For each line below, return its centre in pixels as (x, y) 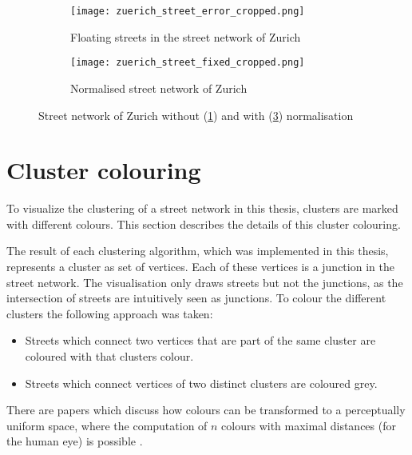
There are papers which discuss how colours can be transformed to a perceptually (206, 410)
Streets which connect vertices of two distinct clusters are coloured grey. (201, 383)
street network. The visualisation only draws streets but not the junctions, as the (205, 282)
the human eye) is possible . (75, 441)
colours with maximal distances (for (309, 425)
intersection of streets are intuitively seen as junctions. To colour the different (196, 298)
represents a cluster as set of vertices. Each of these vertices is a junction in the (200, 266)
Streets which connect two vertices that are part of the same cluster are (200, 340)
